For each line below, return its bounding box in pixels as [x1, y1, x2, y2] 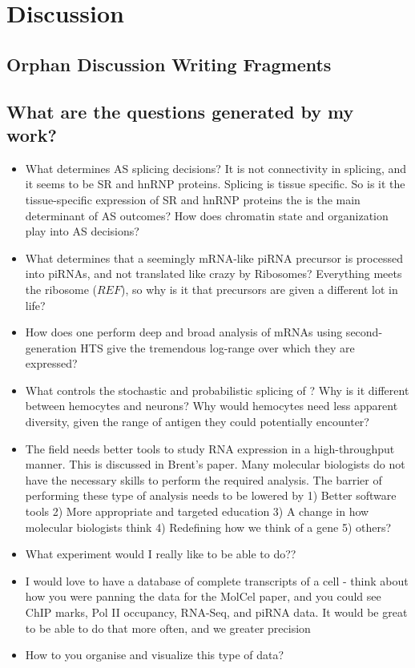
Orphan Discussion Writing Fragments [6, 51, 332, 76]
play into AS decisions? [25, 223, 139, 239]
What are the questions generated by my [6, 99, 354, 123]
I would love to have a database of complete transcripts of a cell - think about [25, 572, 409, 589]
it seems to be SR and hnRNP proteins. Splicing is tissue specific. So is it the [25, 175, 405, 192]
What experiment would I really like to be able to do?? [25, 545, 296, 562]
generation [25, 339, 77, 356]
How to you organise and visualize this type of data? [25, 646, 284, 663]
